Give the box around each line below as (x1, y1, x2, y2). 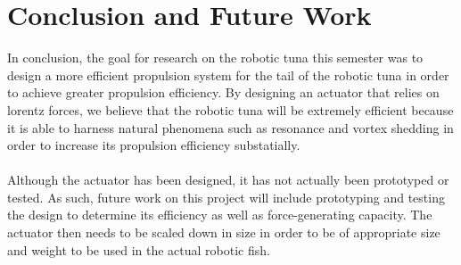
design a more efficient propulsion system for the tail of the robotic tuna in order (7, 65, 449, 84)
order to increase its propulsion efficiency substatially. (7, 136, 300, 154)
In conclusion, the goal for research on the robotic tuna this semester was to (7, 48, 424, 67)
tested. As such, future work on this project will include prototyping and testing (7, 187, 445, 206)
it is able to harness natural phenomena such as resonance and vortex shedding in (7, 118, 454, 137)
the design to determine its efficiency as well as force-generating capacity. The (7, 205, 432, 224)
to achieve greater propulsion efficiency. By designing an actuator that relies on (7, 83, 440, 102)
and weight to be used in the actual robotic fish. (7, 240, 270, 259)
